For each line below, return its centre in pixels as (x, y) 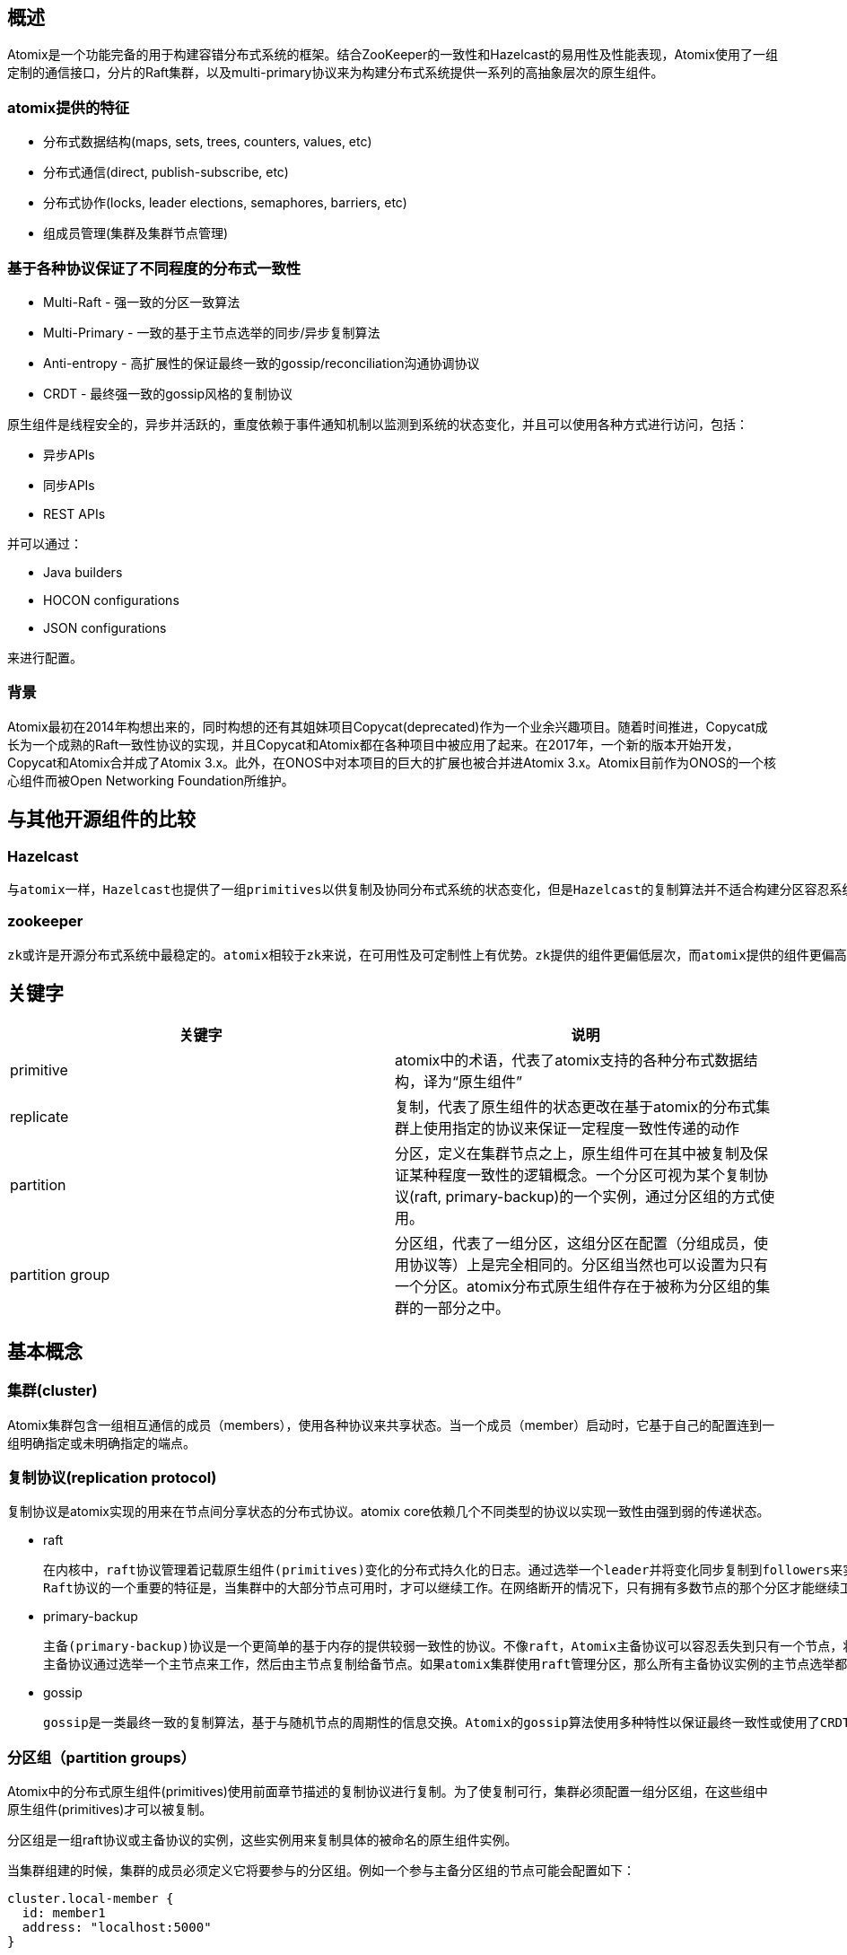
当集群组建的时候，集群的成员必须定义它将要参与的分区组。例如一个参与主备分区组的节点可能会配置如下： (321, 1871)
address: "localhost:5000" (117, 1928)
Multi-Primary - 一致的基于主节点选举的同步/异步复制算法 (212, 332)
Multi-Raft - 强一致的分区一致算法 (142, 302)
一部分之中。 (467, 1308)
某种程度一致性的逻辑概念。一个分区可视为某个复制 (582, 1175)
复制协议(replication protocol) (112, 1478)
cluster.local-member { (91, 1899)
